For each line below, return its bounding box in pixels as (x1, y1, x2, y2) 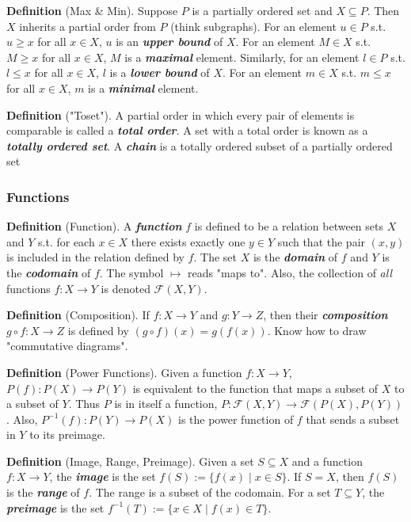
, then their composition (263, 307, 388, 323)
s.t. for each (38, 233, 95, 250)
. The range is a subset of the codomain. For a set (89, 484, 331, 501)
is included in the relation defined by (6, 249, 185, 265)
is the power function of (177, 410, 294, 427)
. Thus (68, 395, 101, 412)
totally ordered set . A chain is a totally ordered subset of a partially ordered (6, 137, 393, 154)
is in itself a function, (114, 395, 218, 412)
